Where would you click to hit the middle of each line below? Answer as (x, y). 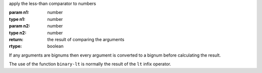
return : (16, 39)
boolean (56, 46)
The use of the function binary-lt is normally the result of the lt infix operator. (90, 64)
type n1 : (17, 19)
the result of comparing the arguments (86, 39)
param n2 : (20, 26)
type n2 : (18, 33)
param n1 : (19, 13)
